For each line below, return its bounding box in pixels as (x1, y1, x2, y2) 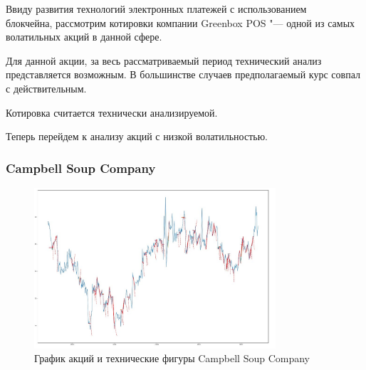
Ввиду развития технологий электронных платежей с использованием (6, 1, 307, 16)
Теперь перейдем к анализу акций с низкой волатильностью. (6, 129, 268, 144)
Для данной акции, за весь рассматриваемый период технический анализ (6, 53, 322, 68)
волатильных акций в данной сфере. (6, 29, 162, 44)
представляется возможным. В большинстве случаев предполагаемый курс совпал (6, 67, 360, 82)
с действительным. (6, 80, 87, 95)
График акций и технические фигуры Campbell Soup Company (34, 351, 310, 366)
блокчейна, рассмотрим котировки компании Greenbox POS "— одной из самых (6, 15, 355, 30)
